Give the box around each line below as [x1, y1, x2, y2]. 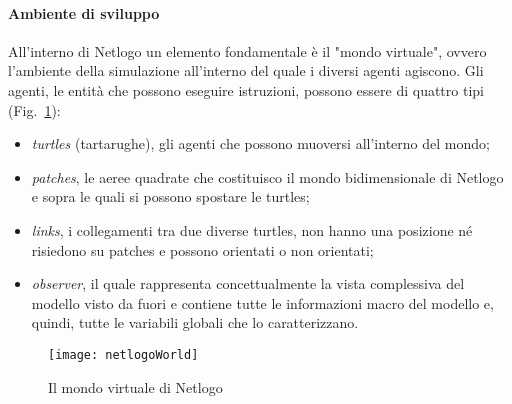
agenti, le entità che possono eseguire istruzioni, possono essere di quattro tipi [8, 79, 484, 100]
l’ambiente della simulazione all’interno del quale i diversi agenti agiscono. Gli [8, 60, 484, 81]
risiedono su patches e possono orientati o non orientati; [31, 239, 374, 260]
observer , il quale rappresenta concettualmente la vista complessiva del [31, 273, 465, 294]
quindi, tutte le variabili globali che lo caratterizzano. [31, 312, 359, 333]
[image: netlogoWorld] [48, 347, 199, 362]
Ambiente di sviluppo [8, 2, 160, 23]
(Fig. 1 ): [8, 99, 61, 120]
